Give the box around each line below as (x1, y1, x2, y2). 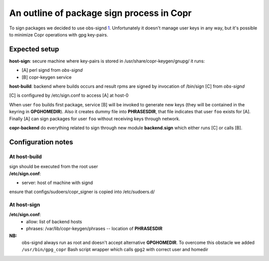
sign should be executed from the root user (9, 164, 98, 170)
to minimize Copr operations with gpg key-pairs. (9, 31, 108, 37)
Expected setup (9, 45, 59, 53)
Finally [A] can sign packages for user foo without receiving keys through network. (9, 115, 180, 122)
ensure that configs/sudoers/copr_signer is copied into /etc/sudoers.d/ (9, 189, 155, 195)
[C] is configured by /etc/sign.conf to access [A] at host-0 (9, 92, 129, 98)
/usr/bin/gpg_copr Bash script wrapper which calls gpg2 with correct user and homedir (21, 247, 209, 253)
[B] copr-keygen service (21, 74, 72, 80)
